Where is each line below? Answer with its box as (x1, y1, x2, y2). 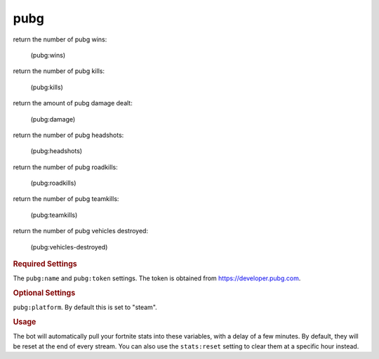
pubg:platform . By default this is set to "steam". (13, 303, 157, 312)
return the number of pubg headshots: (13, 131, 124, 139)
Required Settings (13, 259, 77, 269)
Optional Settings (13, 288, 76, 298)
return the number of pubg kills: (13, 67, 105, 75)
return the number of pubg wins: (13, 35, 107, 44)
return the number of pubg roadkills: (13, 162, 119, 171)
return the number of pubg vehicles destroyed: (13, 227, 149, 235)
